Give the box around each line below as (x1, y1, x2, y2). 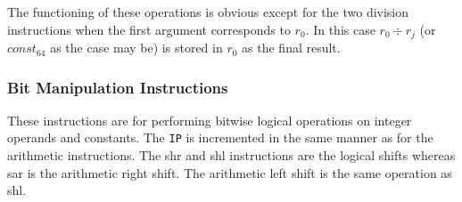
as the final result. (242, 38, 341, 57)
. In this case (305, 20, 375, 38)
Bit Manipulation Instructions (7, 76, 228, 98)
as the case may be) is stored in (50, 38, 223, 57)
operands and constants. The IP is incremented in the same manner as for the (7, 128, 433, 147)
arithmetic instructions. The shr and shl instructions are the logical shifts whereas (7, 146, 456, 165)
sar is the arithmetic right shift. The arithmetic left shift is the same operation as (7, 163, 452, 182)
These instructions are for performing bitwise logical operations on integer (7, 110, 412, 129)
